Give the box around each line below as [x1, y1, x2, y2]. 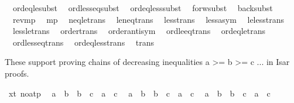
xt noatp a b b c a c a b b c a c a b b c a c [8, 87, 271, 99]
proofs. [5, 67, 29, 79]
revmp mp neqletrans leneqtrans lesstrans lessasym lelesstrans [12, 13, 284, 25]
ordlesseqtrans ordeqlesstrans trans [12, 36, 155, 48]
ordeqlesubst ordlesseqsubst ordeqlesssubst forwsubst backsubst [12, 2, 273, 13]
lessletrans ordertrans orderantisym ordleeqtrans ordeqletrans [12, 25, 266, 37]
